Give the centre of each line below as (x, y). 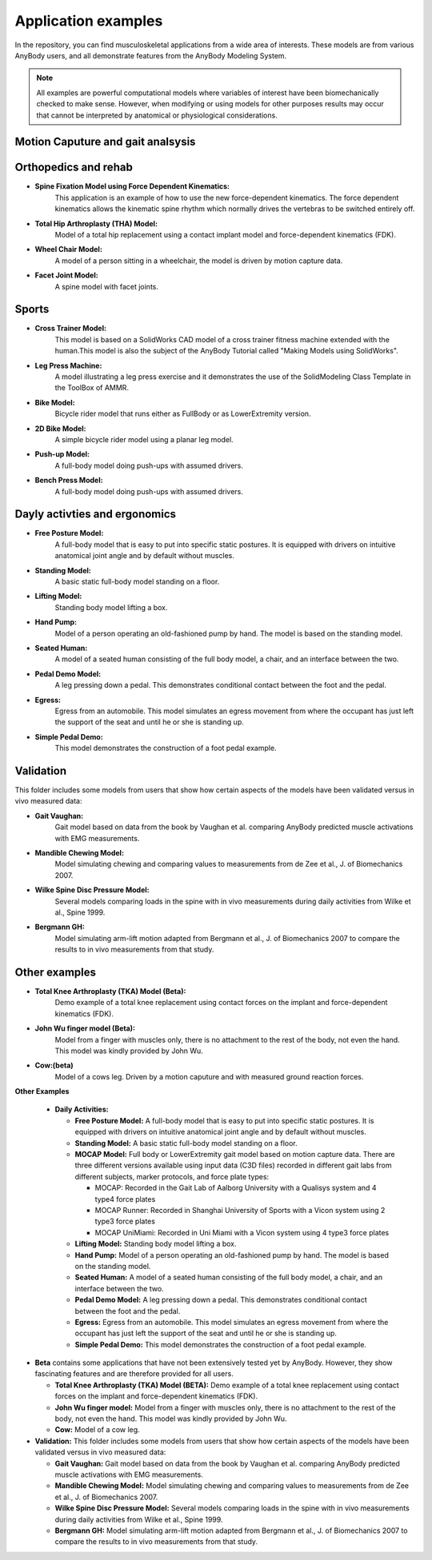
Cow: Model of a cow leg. (97, 1430)
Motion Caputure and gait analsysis (105, 142)
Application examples (89, 21)
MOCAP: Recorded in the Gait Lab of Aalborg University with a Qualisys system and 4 (236, 1188)
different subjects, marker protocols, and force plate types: (172, 1176)
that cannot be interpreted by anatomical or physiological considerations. (157, 115)
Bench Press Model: (69, 481)
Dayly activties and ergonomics (95, 515)
